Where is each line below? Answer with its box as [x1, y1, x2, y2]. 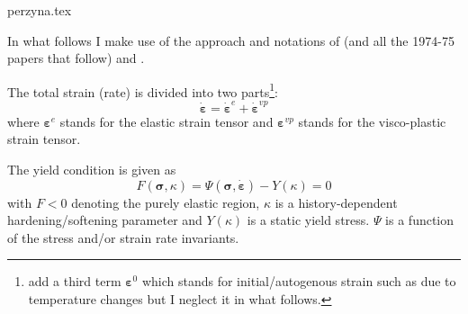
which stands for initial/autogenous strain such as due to [141, 272, 456, 291]
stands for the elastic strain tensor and [59, 112, 274, 130]
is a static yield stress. [247, 211, 370, 229]
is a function [385, 211, 454, 229]
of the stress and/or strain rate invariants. [7, 228, 239, 247]
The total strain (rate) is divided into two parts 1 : [7, 79, 278, 101]
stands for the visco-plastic [298, 112, 446, 130]
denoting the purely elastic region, [71, 193, 260, 211]
